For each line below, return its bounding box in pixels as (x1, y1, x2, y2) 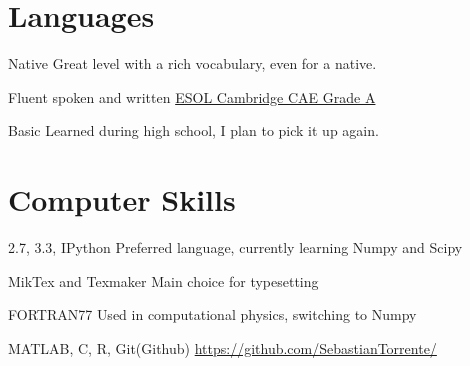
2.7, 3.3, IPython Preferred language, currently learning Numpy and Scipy (8, 237, 463, 258)
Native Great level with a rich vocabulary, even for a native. (8, 53, 377, 74)
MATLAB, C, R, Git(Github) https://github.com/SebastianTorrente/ (8, 337, 437, 358)
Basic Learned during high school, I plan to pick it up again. (8, 120, 379, 141)
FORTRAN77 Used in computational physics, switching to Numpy (8, 304, 417, 325)
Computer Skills (8, 179, 236, 220)
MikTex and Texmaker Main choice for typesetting (8, 270, 319, 291)
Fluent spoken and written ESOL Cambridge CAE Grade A (8, 86, 376, 107)
